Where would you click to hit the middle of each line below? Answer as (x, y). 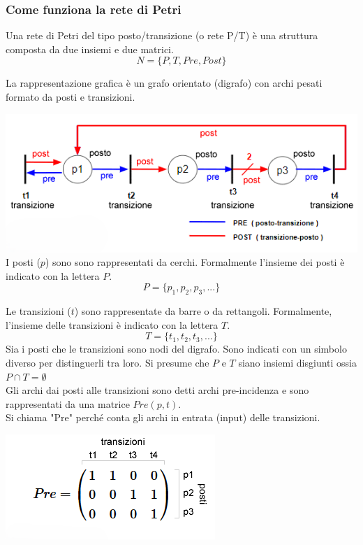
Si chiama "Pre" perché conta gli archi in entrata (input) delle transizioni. (163, 417)
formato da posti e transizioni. (71, 97)
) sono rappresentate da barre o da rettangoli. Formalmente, (203, 311)
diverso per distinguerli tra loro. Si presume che (108, 363)
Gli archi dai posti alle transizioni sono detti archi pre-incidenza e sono (157, 390)
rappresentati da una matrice (68, 403)
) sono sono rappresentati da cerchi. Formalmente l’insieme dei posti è (195, 262)
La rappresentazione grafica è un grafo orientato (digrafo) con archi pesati (164, 83)
